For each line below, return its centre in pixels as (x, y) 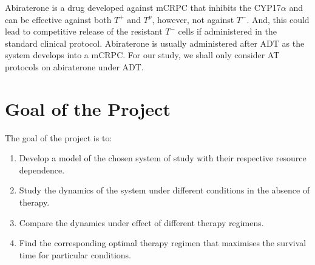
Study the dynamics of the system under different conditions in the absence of (164, 190)
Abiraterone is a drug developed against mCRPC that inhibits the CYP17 (143, 7)
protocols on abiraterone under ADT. (74, 66)
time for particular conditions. (75, 254)
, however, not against (193, 19)
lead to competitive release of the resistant (84, 31)
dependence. (42, 169)
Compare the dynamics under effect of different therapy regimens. (141, 222)
